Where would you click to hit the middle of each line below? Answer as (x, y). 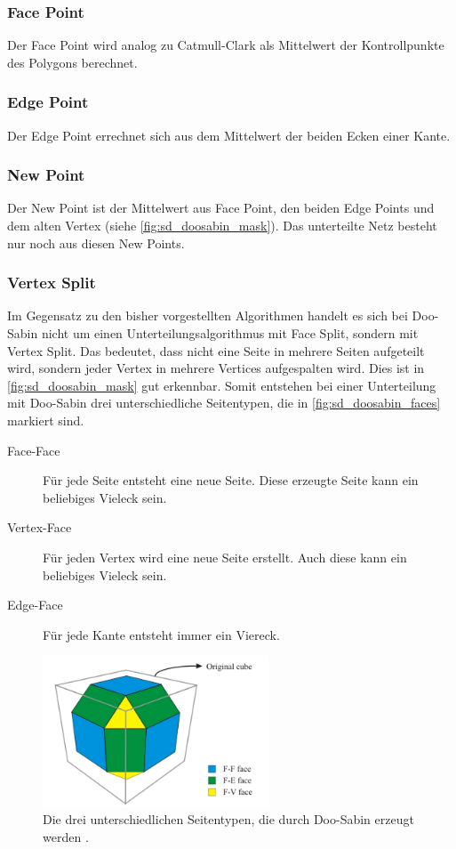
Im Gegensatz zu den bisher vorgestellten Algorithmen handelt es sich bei (208, 315)
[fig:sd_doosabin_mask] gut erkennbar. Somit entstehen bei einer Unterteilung (222, 385)
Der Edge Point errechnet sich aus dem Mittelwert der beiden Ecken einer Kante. (229, 135)
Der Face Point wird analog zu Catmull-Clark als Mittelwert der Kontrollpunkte (226, 45)
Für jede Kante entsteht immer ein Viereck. (161, 634)
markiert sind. (46, 420)
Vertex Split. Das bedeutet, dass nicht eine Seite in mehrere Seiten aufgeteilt (216, 350)
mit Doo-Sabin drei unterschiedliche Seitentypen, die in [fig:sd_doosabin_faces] (224, 403)
